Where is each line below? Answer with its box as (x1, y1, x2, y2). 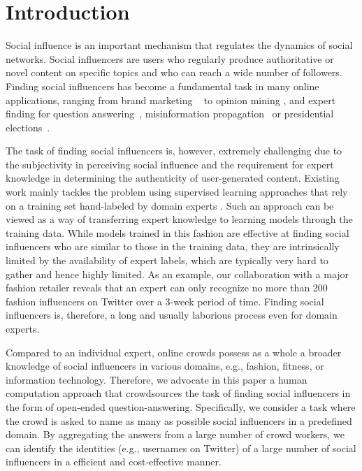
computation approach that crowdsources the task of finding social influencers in (6, 386, 351, 400)
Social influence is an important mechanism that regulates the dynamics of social (6, 38, 353, 52)
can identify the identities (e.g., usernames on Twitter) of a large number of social (6, 440, 356, 455)
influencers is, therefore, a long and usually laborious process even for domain (6, 307, 338, 322)
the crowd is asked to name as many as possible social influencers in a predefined (6, 413, 352, 428)
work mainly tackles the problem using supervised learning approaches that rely (6, 184, 348, 199)
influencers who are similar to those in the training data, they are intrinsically (6, 239, 340, 254)
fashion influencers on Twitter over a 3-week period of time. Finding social (6, 294, 324, 308)
